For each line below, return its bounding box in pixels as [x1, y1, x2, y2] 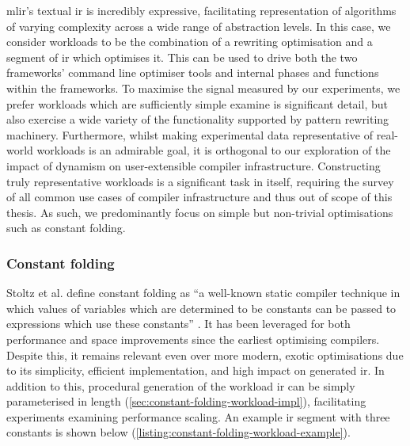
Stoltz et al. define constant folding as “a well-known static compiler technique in [6, 284, 401, 301]
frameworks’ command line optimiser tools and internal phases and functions [6, 64, 379, 81]
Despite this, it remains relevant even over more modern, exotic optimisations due [6, 346, 404, 363]
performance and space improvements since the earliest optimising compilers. [6, 330, 380, 347]
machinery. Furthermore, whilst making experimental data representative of [6, 126, 374, 143]
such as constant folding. [6, 219, 126, 236]
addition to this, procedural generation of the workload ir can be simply [6, 377, 355, 394]
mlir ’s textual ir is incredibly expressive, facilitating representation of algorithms [6, 2, 397, 18]
